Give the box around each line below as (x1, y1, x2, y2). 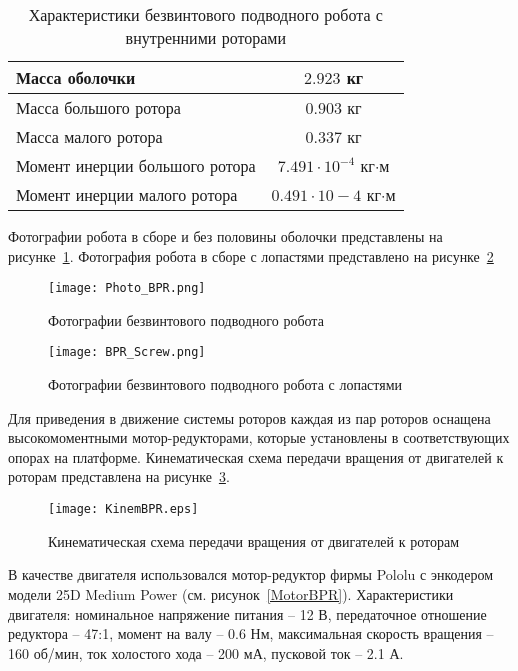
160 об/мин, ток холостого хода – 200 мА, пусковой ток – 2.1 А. (8, 642, 404, 663)
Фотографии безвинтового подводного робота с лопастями (48, 374, 403, 395)
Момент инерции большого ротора (16, 154, 256, 177)
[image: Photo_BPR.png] (48, 281, 206, 296)
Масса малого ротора (16, 125, 163, 148)
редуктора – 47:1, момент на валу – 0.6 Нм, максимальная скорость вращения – (8, 623, 494, 644)
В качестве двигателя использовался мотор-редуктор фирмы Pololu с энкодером (8, 564, 493, 585)
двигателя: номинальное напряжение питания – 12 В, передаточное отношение (8, 603, 487, 624)
